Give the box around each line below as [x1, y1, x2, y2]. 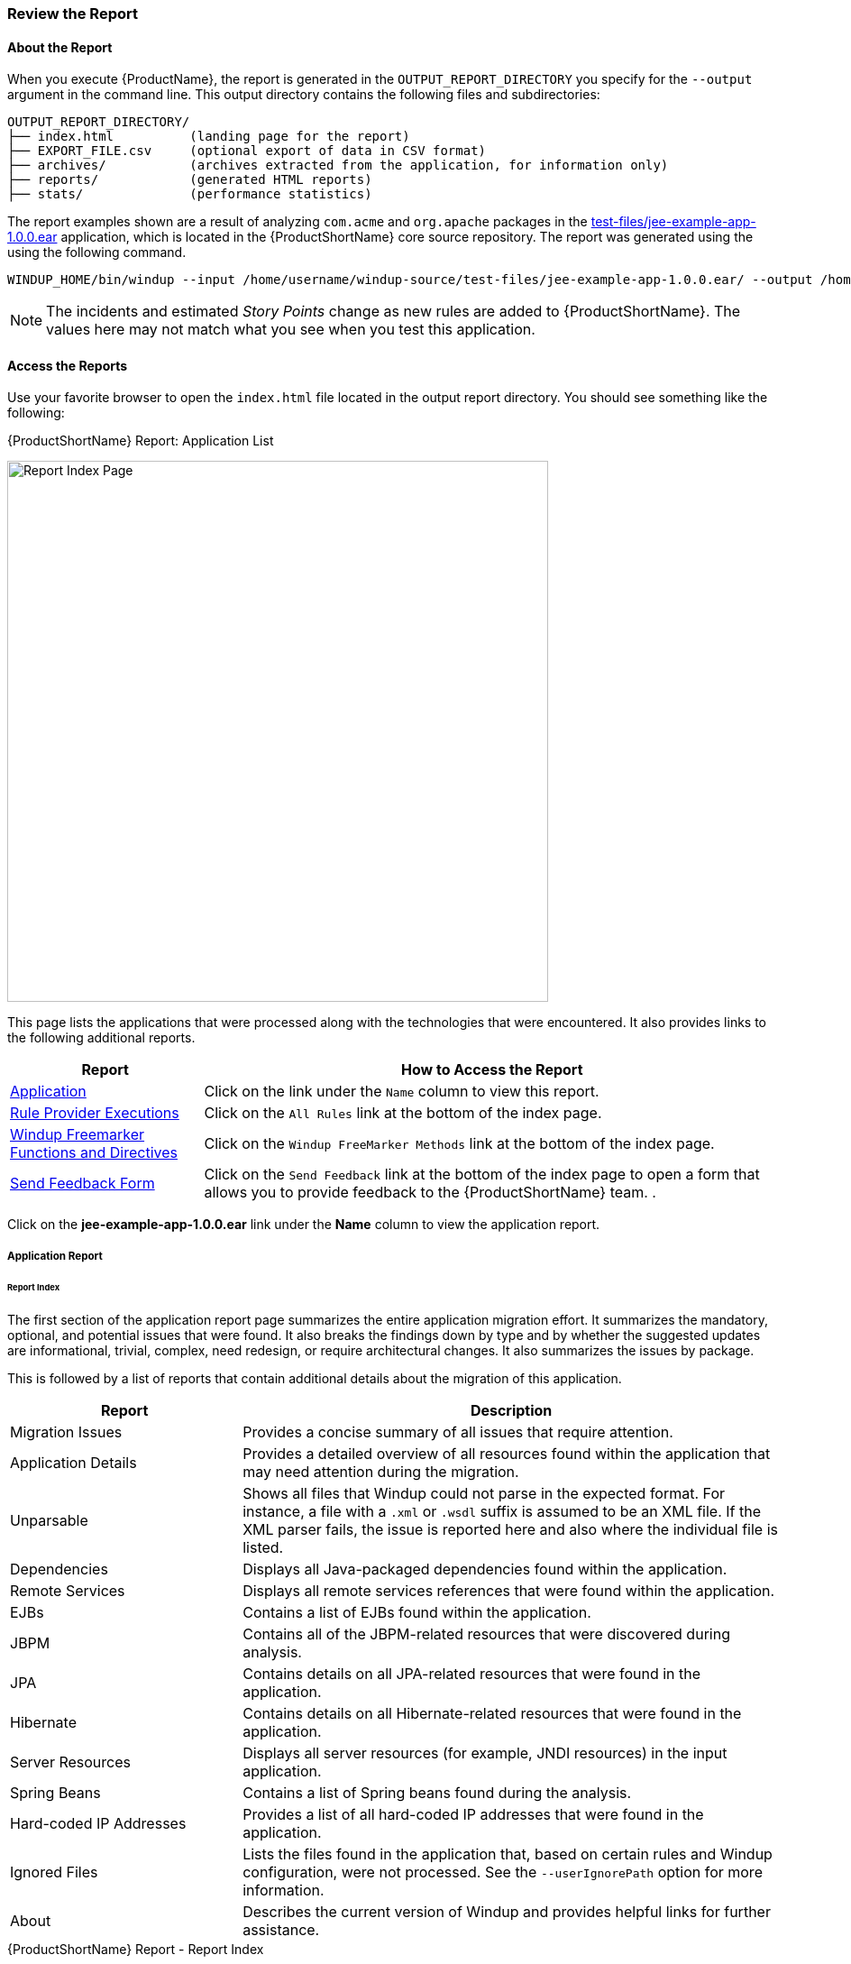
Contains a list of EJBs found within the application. [242, 1602, 591, 1621]
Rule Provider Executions [10, 1104, 179, 1123]
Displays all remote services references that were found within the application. [242, 1581, 775, 1600]
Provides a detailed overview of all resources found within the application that [242, 1444, 771, 1463]
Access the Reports [7, 357, 128, 373]
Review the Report [7, 5, 138, 23]
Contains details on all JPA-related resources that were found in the [242, 1664, 701, 1683]
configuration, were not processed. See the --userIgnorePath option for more [242, 1862, 763, 1881]
